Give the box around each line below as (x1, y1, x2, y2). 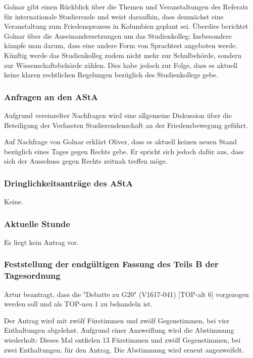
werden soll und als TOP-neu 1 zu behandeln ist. (4, 298, 152, 309)
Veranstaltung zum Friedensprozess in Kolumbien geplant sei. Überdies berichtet (4, 21, 249, 31)
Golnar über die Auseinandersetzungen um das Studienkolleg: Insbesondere (4, 30, 232, 41)
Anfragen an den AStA (4, 90, 98, 103)
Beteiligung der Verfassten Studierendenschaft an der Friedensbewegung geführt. (4, 119, 248, 130)
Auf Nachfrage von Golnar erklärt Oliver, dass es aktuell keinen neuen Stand (4, 136, 237, 147)
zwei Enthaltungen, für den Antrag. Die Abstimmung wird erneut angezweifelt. (4, 344, 244, 355)
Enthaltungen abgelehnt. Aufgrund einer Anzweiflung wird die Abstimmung (4, 325, 234, 335)
